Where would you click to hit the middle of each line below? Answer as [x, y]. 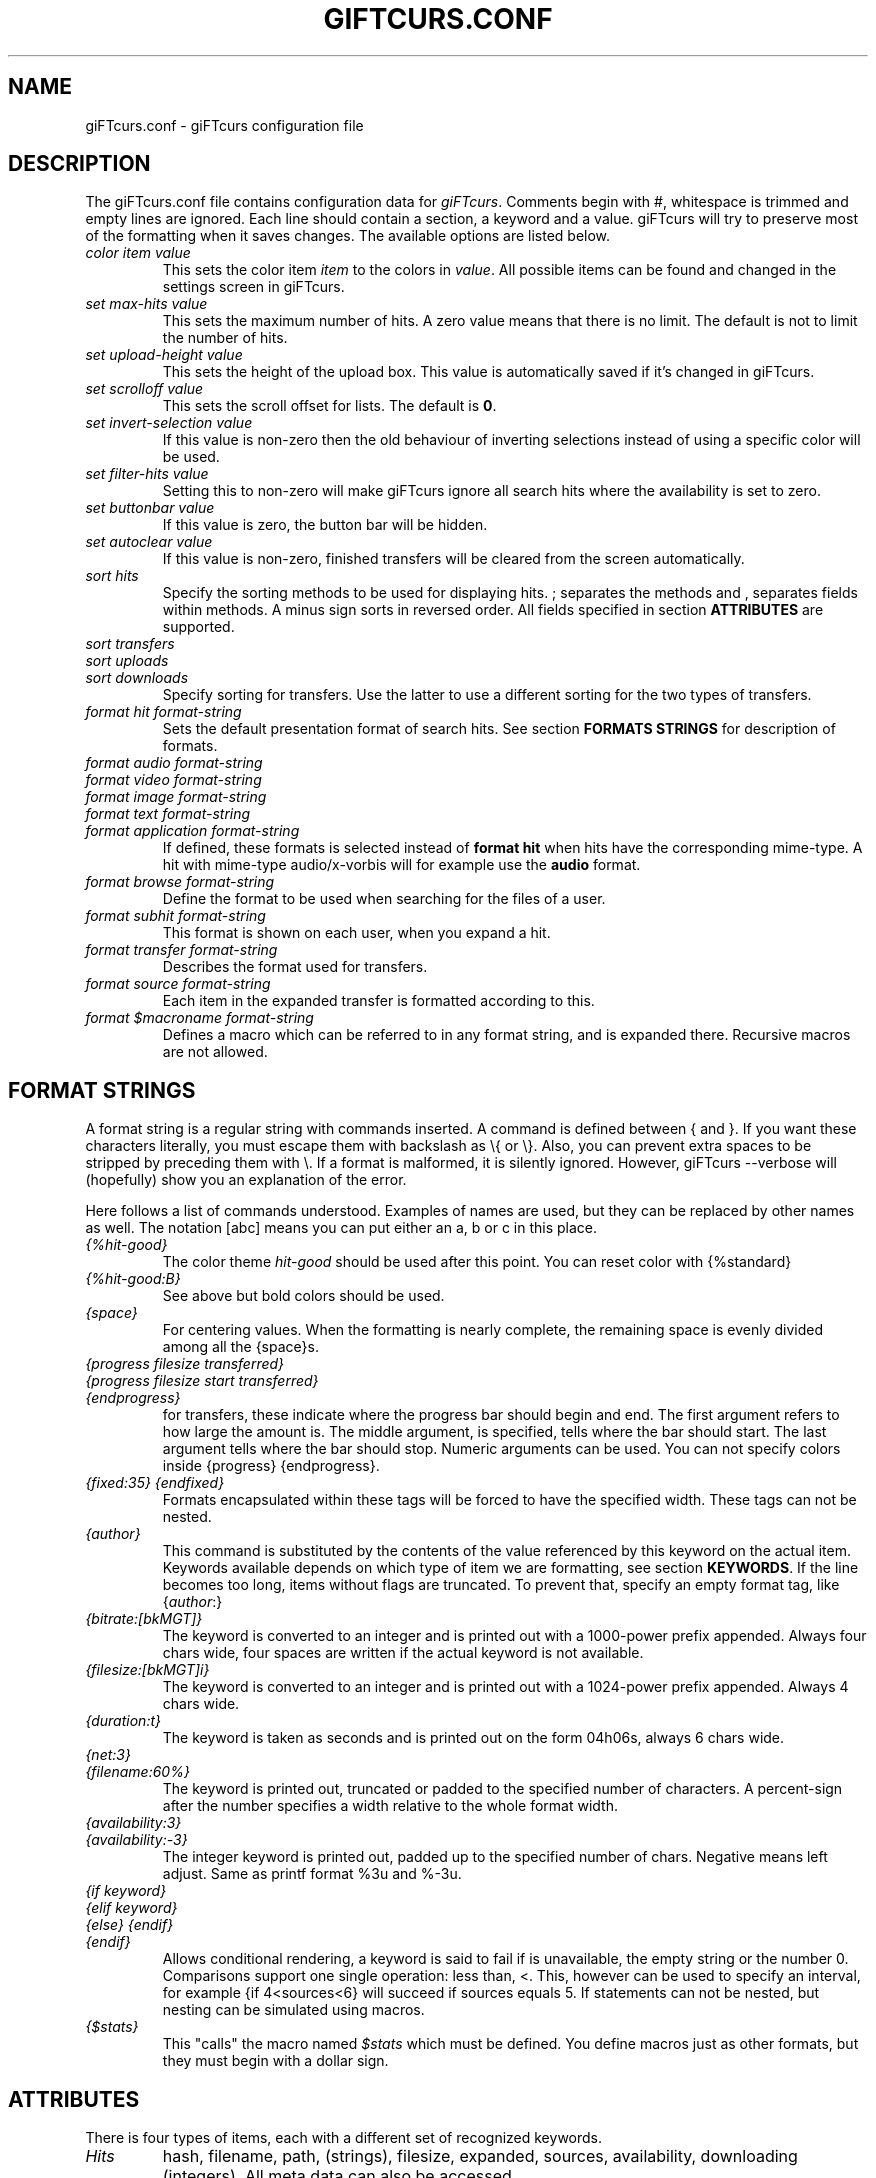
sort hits [112, 576]
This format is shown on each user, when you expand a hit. [356, 933]
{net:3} [108, 1755]
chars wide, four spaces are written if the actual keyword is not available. [403, 1653]
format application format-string [192, 831]
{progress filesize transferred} [185, 1364]
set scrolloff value [144, 389]
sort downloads [137, 678]
